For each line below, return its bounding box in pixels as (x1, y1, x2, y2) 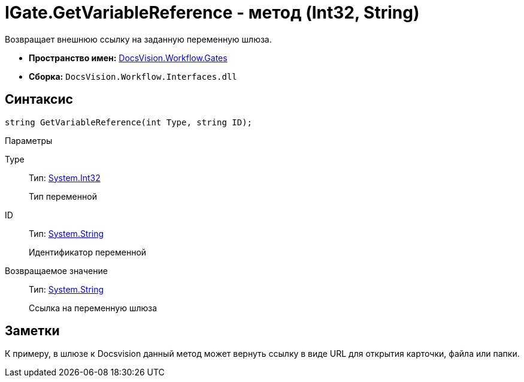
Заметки (5, 323, 60, 339)
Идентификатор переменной (29, 246, 147, 257)
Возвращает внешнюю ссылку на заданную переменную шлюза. (5, 34, 272, 44)
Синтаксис (5, 92, 73, 107)
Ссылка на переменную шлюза (29, 302, 157, 313)
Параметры (5, 135, 53, 146)
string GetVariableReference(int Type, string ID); (5, 117, 253, 127)
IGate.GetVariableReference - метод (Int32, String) (5, 2, 420, 23)
